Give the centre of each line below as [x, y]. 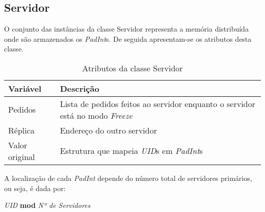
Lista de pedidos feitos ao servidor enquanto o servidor [157, 103]
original [22, 156]
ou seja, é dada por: [35, 188]
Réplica [21, 130]
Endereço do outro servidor [108, 130]
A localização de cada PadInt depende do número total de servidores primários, [128, 178]
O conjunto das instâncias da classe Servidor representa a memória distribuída [126, 29]
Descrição [79, 88]
